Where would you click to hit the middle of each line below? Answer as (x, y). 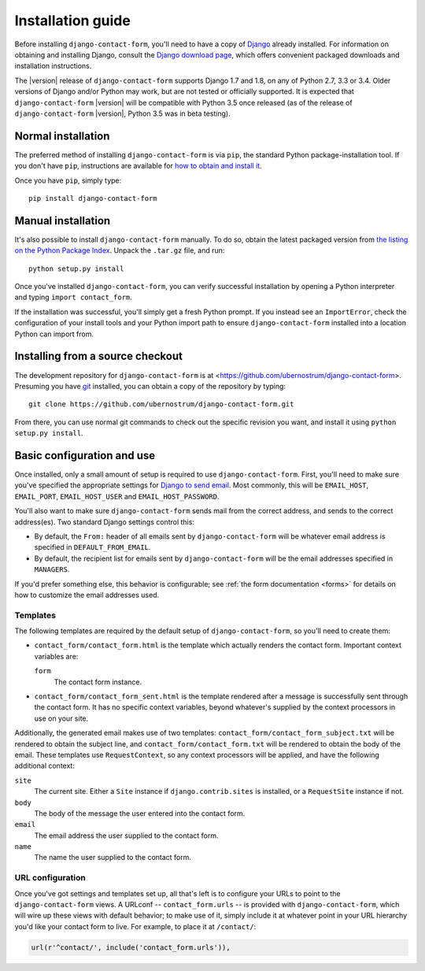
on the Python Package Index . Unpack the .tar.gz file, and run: (120, 250)
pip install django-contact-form (93, 198)
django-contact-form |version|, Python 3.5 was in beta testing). (123, 113)
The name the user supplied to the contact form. (113, 858)
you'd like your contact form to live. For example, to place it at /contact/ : (135, 926)
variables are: (56, 656)
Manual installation (63, 221)
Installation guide (73, 20)
